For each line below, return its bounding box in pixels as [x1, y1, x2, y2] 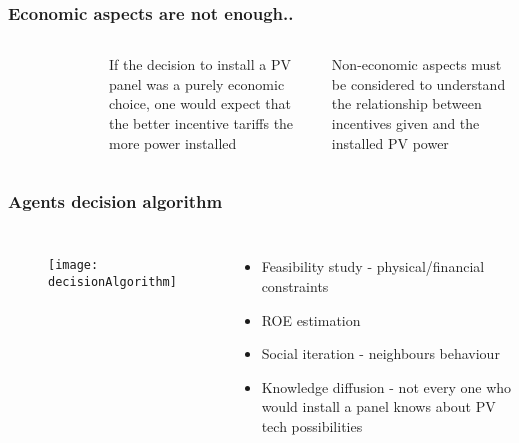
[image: [48, 258, 99, 273]
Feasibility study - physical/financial [261, 256, 485, 277]
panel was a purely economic [109, 73, 285, 94]
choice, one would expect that [109, 93, 291, 114]
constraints [261, 276, 329, 296]
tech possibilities [261, 415, 363, 436]
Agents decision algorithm [8, 189, 223, 214]
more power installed [109, 132, 237, 153]
